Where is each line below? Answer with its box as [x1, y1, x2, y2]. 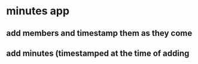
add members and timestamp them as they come [6, 28, 193, 38]
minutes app [6, 4, 70, 18]
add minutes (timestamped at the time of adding [6, 48, 190, 58]
